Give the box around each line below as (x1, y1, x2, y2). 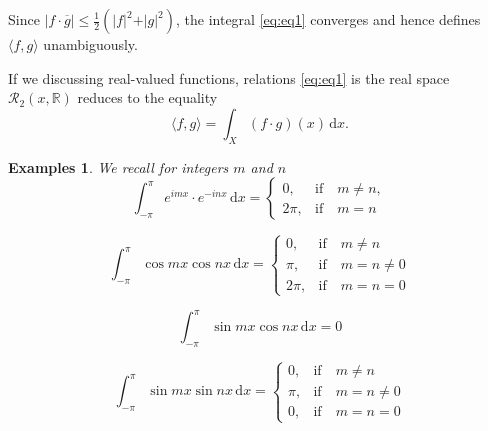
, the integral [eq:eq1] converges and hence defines (176, 9, 481, 29)
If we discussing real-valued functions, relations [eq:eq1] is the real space (8, 67, 450, 88)
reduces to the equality (77, 87, 218, 108)
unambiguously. (43, 34, 138, 54)
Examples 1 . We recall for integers (8, 156, 229, 177)
